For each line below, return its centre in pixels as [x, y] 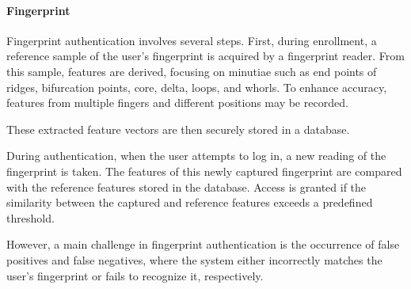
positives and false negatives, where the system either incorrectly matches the [194, 259]
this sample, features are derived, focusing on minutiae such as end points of [192, 71]
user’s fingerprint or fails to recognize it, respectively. [135, 275]
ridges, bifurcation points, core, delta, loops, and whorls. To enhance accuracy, [197, 87]
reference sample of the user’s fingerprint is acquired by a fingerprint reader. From [206, 56]
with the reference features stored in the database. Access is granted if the [186, 186]
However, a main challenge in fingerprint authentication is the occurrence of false [203, 244]
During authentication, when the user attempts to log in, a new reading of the [196, 156]
